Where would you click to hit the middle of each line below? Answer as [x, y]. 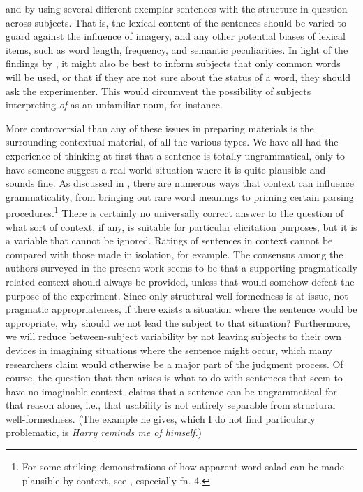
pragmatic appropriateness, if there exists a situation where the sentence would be [181, 309]
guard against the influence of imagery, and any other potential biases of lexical [176, 36]
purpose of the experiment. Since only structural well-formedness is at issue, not [177, 295]
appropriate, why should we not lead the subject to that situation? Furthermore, [178, 322]
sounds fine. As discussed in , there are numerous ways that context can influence [180, 183]
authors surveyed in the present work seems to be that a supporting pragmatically [181, 268]
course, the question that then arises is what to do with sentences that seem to [174, 378]
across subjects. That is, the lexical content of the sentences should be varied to [176, 22]
